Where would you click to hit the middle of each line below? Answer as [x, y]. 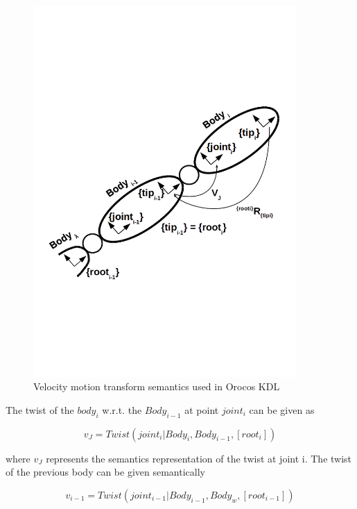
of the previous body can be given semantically [105, 472]
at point [202, 409]
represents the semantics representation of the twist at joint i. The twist [199, 458]
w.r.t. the [122, 409]
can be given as [282, 409]
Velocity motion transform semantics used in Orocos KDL [157, 386]
